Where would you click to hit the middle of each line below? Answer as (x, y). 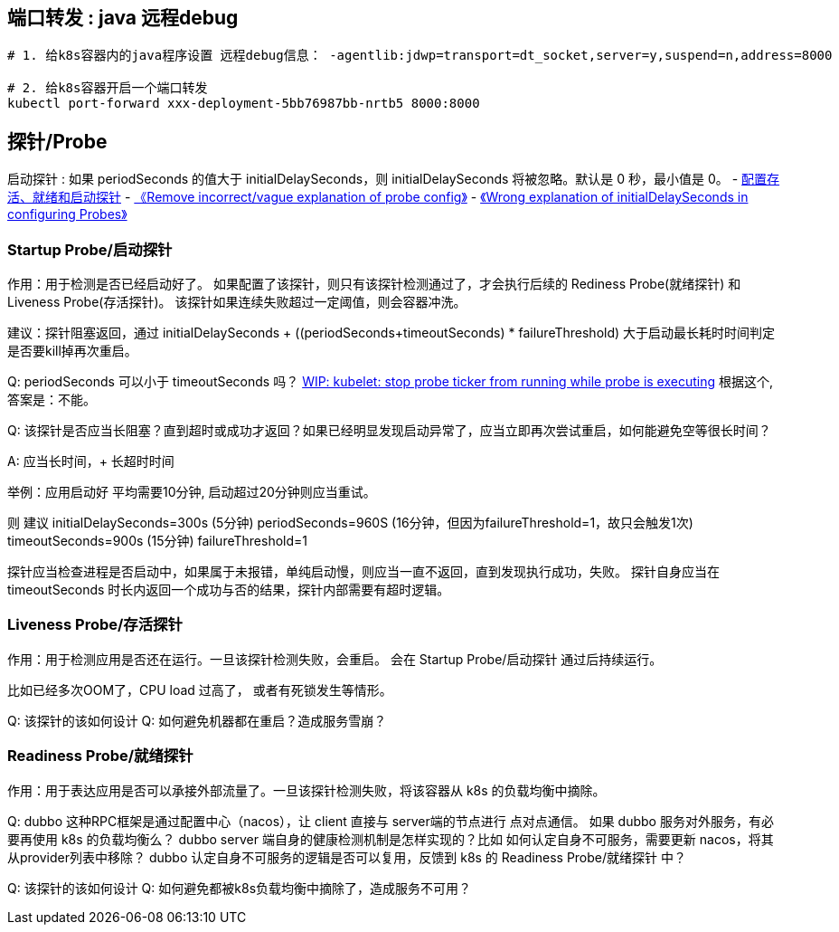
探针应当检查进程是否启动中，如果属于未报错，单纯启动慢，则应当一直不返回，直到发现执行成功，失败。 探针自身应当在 (363, 572)
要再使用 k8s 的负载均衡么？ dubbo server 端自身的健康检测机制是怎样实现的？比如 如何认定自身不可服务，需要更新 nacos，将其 (391, 839)
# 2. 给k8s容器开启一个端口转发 (108, 88)
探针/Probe (57, 141)
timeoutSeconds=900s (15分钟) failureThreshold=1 (157, 541)
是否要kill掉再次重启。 (72, 351)
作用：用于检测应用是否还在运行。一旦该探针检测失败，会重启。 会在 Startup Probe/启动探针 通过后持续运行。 (335, 659)
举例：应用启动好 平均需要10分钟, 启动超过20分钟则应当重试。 (192, 492)
